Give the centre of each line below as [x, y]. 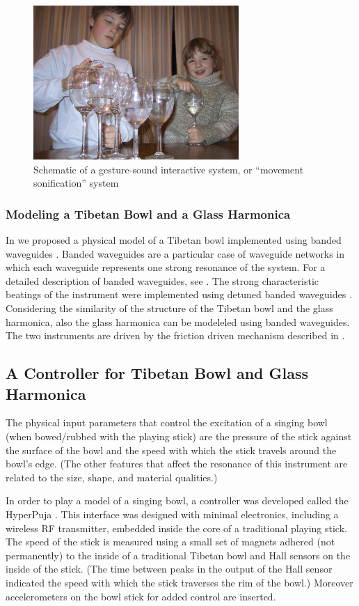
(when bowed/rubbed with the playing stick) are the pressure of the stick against [179, 436]
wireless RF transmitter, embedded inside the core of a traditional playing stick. [176, 528]
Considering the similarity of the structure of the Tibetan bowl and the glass [169, 308]
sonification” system [76, 183]
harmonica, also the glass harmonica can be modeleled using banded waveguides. [178, 321]
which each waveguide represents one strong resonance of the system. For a [166, 267]
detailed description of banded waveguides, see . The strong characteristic [162, 280]
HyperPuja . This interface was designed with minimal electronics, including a [172, 514]
